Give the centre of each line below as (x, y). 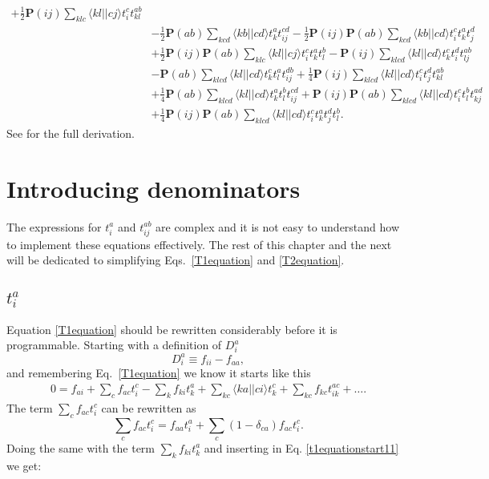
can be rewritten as (149, 407)
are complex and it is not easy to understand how (278, 226)
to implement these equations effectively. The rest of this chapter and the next (199, 244)
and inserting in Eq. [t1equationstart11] (301, 447)
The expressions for (54, 226)
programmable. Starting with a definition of (114, 345)
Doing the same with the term (81, 447)
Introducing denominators (154, 188)
